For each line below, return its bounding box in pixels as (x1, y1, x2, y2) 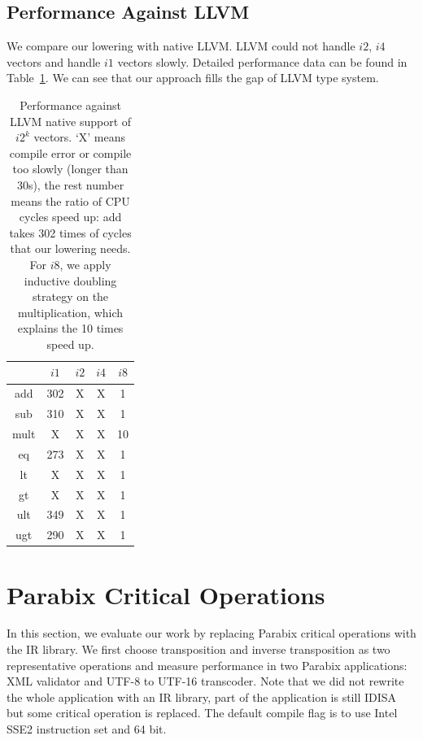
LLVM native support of (10, 112, 132, 129)
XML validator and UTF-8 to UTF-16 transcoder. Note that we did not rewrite (7, 673, 404, 690)
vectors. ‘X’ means (33, 128, 126, 146)
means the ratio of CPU (11, 192, 130, 209)
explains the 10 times (17, 320, 124, 337)
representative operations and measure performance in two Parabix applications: (7, 656, 408, 673)
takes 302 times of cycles (9, 224, 132, 241)
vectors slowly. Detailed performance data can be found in (117, 53, 408, 70)
